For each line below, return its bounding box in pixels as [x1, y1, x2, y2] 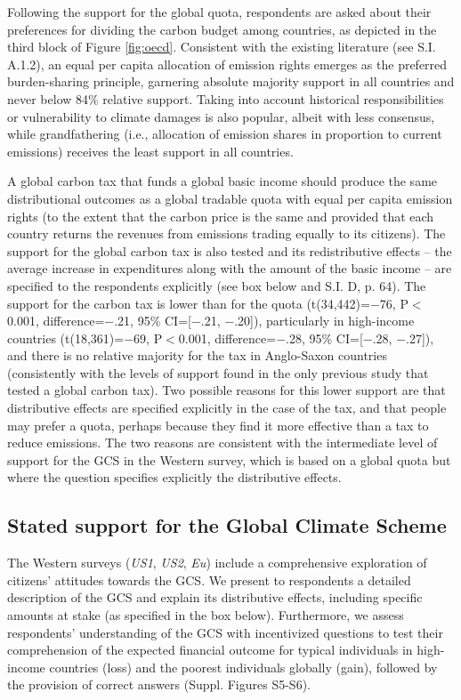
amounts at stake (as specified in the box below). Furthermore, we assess [7, 606, 404, 624]
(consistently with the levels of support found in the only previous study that [7, 363, 429, 382]
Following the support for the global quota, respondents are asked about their [7, 3, 432, 20]
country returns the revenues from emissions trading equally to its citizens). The [7, 224, 446, 243]
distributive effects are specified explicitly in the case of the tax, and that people [7, 398, 447, 417]
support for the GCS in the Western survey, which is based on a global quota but [7, 450, 451, 469]
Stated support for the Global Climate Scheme [7, 511, 447, 539]
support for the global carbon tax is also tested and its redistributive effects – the [7, 241, 452, 260]
